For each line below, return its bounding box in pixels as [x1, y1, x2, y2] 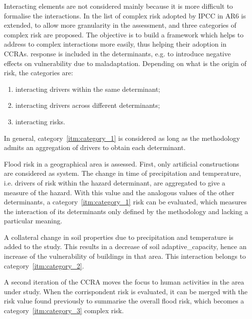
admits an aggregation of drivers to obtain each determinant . [4, 142, 186, 152]
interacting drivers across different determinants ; [15, 100, 160, 110]
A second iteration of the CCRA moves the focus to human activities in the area [4, 277, 244, 287]
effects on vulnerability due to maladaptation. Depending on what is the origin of [4, 58, 247, 68]
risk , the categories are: [4, 67, 73, 78]
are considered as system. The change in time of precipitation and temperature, [4, 168, 241, 178]
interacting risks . [15, 116, 65, 126]
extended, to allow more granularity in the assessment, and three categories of [4, 20, 236, 30]
